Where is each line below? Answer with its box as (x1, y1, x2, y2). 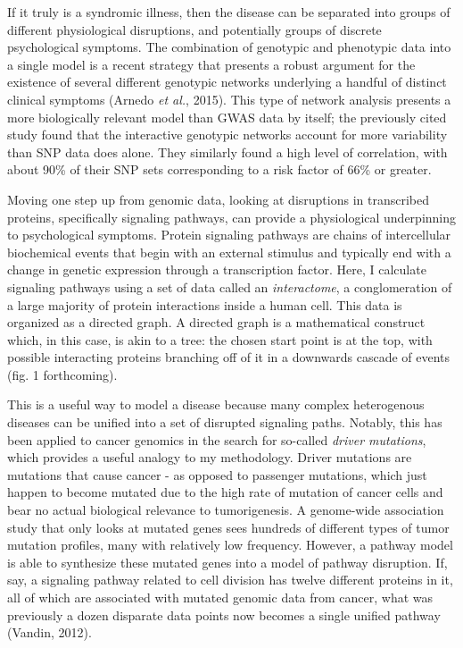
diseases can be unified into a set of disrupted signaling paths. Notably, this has (7, 413, 442, 432)
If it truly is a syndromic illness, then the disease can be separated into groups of (7, 3, 451, 21)
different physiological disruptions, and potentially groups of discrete (7, 20, 382, 38)
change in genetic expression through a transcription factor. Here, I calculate (7, 260, 426, 279)
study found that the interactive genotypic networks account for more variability (7, 125, 448, 144)
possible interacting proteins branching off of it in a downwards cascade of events (7, 348, 451, 366)
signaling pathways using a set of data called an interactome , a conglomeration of (7, 277, 452, 296)
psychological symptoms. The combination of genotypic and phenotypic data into (7, 38, 451, 56)
